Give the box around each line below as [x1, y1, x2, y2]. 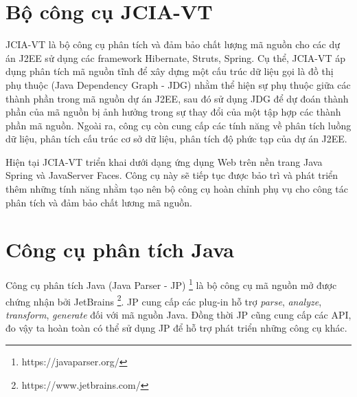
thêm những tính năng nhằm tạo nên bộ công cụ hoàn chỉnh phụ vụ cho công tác [5, 182, 348, 196]
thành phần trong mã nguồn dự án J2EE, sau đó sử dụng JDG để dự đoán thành [5, 91, 349, 105]
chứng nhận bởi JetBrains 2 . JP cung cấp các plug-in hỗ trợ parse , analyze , [5, 292, 322, 308]
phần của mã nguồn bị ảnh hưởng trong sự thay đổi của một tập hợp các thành [5, 105, 341, 119]
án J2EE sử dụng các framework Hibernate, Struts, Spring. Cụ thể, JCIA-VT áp [5, 50, 346, 65]
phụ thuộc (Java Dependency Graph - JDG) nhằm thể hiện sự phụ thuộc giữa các [5, 77, 351, 92]
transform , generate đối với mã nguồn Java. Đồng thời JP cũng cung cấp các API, [5, 307, 352, 321]
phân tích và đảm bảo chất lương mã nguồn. [5, 195, 192, 209]
